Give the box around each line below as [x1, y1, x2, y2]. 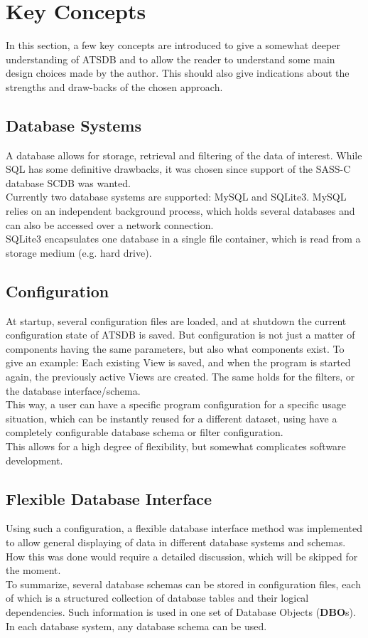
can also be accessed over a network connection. [6, 217, 214, 232]
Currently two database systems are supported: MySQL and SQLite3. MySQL [6, 189, 347, 204]
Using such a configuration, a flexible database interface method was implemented [6, 521, 363, 536]
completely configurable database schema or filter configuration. [6, 425, 283, 440]
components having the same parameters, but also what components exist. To [6, 341, 345, 356]
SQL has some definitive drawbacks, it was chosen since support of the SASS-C [6, 161, 351, 176]
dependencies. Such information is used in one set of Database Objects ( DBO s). [6, 604, 356, 619]
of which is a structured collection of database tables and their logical [6, 590, 309, 605]
